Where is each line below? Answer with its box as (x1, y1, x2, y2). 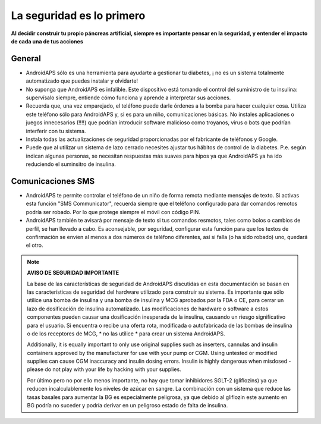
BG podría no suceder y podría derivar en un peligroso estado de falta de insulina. (27, 402, 228, 409)
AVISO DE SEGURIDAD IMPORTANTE (27, 269, 119, 277)
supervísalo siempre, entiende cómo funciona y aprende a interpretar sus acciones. (26, 94, 231, 101)
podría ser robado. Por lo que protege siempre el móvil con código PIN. (26, 208, 200, 215)
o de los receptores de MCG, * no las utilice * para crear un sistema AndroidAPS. (27, 330, 225, 337)
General (11, 54, 42, 64)
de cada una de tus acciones (11, 37, 83, 45)
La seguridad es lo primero (11, 9, 146, 22)
